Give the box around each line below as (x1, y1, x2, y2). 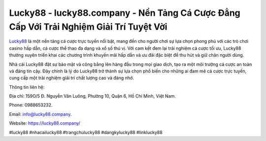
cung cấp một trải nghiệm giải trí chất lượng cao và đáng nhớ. (9, 75, 134, 81)
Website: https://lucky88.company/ (9, 120, 81, 126)
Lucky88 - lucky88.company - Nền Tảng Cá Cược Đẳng (9, 7, 241, 18)
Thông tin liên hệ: (9, 84, 45, 90)
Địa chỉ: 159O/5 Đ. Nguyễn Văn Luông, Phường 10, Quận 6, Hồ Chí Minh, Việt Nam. (9, 93, 176, 99)
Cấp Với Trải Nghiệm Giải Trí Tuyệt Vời (9, 21, 167, 32)
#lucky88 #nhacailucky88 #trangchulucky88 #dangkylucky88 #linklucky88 (9, 129, 163, 135)
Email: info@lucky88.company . (9, 111, 72, 117)
